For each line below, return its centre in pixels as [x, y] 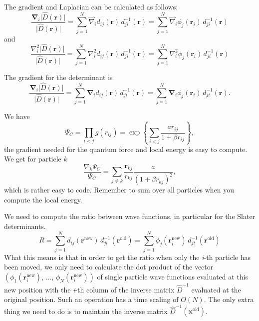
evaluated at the [216, 289]
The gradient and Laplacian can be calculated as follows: [91, 6]
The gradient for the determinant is [58, 77]
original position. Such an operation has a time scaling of [91, 299]
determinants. [25, 226]
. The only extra [229, 299]
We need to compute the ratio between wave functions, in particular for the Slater [130, 216]
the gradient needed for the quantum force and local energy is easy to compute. [126, 149]
